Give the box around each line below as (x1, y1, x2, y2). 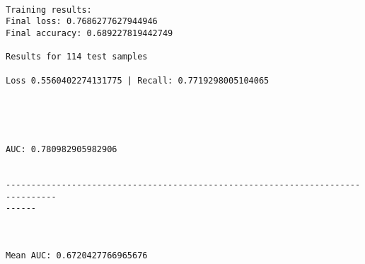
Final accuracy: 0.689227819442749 (6, 28, 173, 38)
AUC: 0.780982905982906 (6, 144, 117, 155)
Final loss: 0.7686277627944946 (6, 16, 158, 27)
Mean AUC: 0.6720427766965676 (6, 251, 148, 261)
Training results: (6, 4, 92, 15)
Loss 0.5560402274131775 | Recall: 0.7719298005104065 (6, 75, 270, 86)
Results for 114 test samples (6, 52, 148, 62)
